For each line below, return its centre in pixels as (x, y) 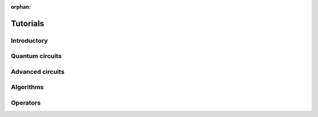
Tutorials (27, 23)
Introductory (29, 40)
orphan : (21, 7)
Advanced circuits (38, 71)
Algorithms (27, 87)
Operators (26, 103)
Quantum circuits (36, 56)
